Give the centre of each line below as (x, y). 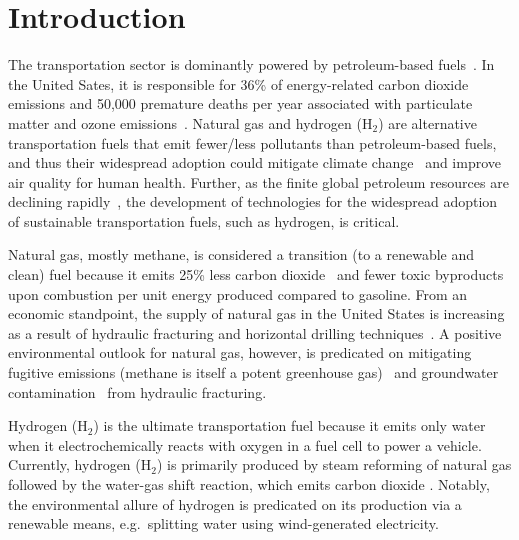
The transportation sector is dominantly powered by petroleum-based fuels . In (251, 64)
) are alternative (427, 122)
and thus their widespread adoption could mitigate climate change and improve (255, 162)
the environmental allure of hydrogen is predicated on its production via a (235, 503)
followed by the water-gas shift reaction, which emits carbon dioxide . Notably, (249, 484)
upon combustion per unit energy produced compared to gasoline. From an (238, 293)
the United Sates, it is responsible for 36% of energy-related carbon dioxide (238, 83)
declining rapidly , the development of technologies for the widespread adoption (253, 201)
